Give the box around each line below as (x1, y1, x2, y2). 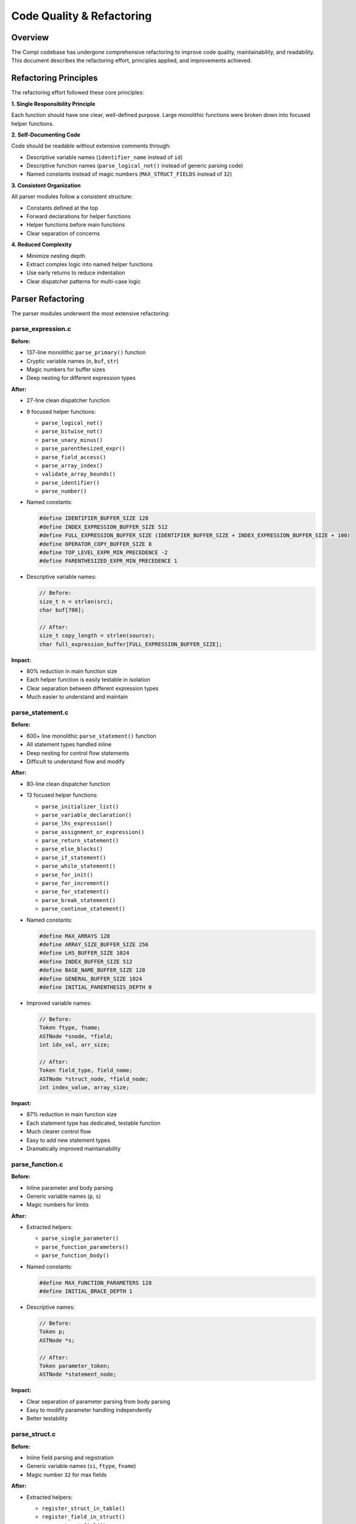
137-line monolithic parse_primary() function (26, 349, 146, 356)
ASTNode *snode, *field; (39, 1033, 114, 1039)
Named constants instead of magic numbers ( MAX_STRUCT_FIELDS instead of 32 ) (26, 171, 232, 178)
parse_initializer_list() (41, 803, 119, 810)
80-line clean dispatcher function (26, 780, 111, 788)
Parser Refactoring (11, 293, 85, 304)
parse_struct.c (11, 1430, 56, 1439)
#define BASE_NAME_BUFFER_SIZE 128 (39, 967, 145, 974)
